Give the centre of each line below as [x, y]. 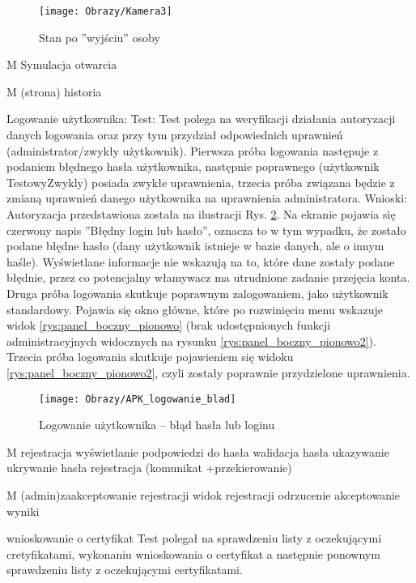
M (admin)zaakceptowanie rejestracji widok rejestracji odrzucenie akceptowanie [204, 494]
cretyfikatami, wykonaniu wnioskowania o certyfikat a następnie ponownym [193, 553]
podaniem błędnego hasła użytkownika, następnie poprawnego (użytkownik [193, 166]
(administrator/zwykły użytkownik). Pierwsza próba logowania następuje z [193, 150]
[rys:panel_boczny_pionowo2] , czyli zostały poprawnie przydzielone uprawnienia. [208, 372]
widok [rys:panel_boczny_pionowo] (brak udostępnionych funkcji [169, 325]
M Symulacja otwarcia [62, 64]
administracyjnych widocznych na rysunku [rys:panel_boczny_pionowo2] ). [191, 340]
